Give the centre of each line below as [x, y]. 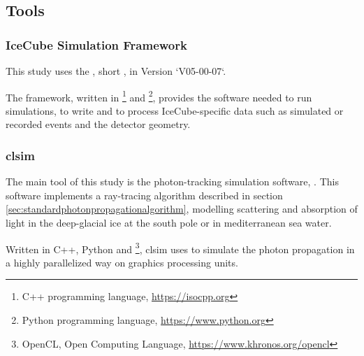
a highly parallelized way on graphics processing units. [122, 262]
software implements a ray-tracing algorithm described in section [144, 195]
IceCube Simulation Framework [96, 44]
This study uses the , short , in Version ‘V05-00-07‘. [116, 71]
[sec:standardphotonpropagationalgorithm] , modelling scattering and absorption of [182, 209]
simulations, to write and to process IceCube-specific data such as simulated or [175, 110]
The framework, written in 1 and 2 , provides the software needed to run [159, 96]
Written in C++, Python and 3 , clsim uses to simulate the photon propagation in [180, 248]
